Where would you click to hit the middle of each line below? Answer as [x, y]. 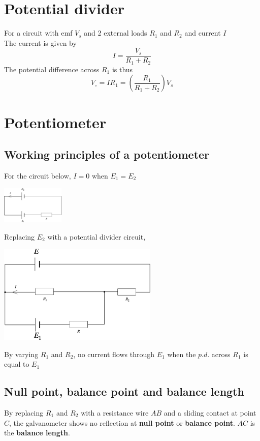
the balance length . [37, 433]
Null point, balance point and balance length [124, 391]
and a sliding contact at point [210, 412]
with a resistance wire [115, 412]
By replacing [24, 412]
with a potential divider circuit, [96, 236]
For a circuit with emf [38, 33]
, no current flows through [114, 354]
